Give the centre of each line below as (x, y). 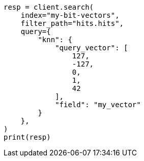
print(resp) (27, 137)
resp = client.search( (49, 7)
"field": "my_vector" (98, 105)
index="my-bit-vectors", (70, 15)
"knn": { (55, 40)
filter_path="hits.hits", (72, 23)
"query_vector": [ (92, 48)
